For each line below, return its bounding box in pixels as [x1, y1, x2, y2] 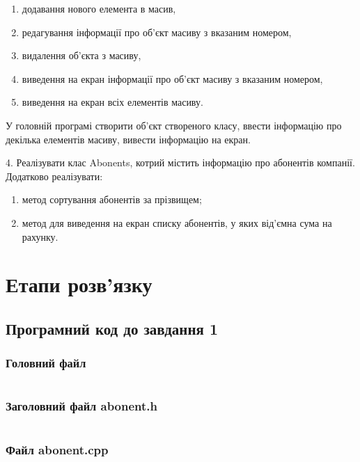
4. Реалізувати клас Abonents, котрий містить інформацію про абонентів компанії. [6, 155, 355, 170]
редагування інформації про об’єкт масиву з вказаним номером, [22, 24, 292, 39]
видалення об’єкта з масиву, [22, 48, 141, 63]
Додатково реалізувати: [6, 168, 103, 183]
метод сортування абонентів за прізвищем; [22, 192, 202, 207]
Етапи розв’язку [6, 270, 152, 298]
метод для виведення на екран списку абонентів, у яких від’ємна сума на [22, 215, 332, 230]
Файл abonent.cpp [6, 440, 109, 458]
